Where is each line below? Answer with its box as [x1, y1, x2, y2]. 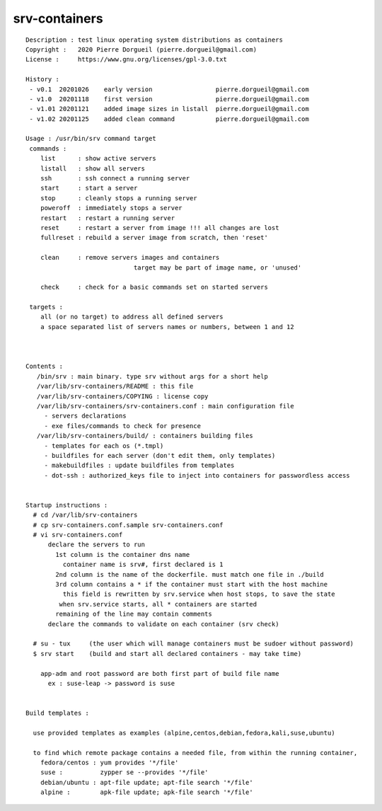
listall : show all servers [40, 164, 145, 173]
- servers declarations [44, 412, 127, 420]
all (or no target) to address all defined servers [40, 313, 224, 321]
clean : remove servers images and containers [40, 253, 220, 262]
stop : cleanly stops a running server [40, 194, 197, 202]
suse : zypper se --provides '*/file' [40, 769, 209, 776]
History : [25, 75, 59, 84]
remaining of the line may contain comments [55, 610, 212, 619]
